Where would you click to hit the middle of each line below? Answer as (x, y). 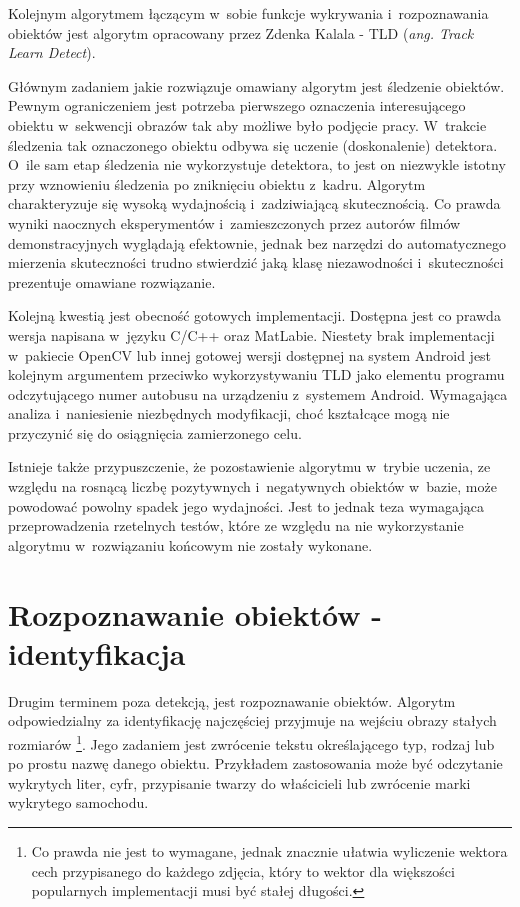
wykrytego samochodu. (78, 802)
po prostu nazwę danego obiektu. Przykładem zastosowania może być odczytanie (255, 763)
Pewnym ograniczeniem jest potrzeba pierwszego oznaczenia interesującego (237, 105)
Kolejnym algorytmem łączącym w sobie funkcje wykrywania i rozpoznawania (248, 13)
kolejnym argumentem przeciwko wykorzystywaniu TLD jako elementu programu (256, 374)
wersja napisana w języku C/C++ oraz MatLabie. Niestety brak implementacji (251, 334)
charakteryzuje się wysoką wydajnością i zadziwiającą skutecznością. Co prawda (254, 203)
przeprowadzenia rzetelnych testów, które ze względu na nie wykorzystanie (236, 525)
